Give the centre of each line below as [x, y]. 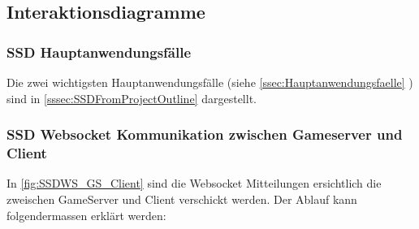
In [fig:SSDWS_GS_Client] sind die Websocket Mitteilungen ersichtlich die [194, 183]
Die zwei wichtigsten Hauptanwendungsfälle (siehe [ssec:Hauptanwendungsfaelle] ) [210, 82]
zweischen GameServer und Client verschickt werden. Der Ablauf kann [182, 199]
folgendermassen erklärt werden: [86, 215]
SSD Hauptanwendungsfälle [99, 52]
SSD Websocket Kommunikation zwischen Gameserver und [205, 134]
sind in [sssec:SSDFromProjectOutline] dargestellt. [132, 98]
